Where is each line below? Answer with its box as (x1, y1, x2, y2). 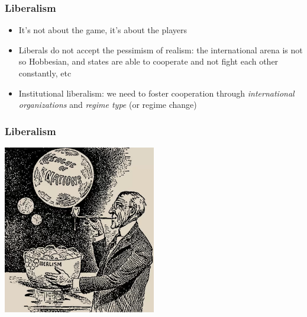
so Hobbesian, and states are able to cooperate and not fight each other (18, 55, 279, 68)
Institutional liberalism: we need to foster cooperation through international (18, 87, 295, 99)
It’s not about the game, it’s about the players (18, 24, 187, 36)
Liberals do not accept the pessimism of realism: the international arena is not (18, 43, 303, 56)
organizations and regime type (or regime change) (18, 98, 197, 111)
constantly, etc (18, 67, 72, 79)
